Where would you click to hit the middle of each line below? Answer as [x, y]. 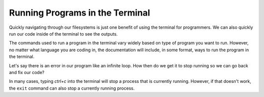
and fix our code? [27, 72]
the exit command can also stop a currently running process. [72, 88]
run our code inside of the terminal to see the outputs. [63, 34]
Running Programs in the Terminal [79, 13]
